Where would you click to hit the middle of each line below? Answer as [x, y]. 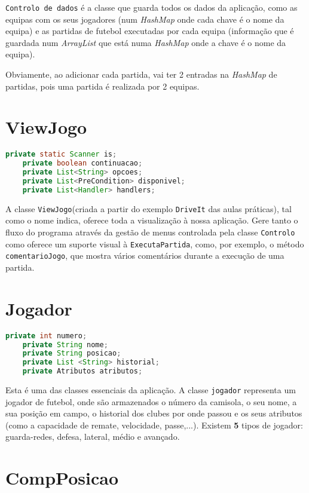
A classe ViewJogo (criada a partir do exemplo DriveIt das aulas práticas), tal [149, 208]
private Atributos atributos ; [82, 371]
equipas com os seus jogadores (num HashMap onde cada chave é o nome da [145, 19]
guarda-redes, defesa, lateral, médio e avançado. [93, 437]
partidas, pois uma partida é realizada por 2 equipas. [103, 86]
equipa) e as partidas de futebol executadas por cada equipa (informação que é [150, 31]
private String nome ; [65, 345]
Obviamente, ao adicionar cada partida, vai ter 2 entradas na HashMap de [141, 74]
